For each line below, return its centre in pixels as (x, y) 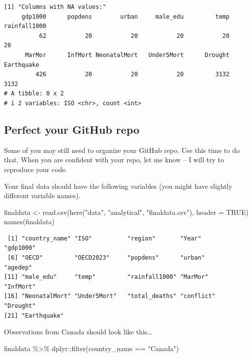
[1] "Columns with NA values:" (55, 7)
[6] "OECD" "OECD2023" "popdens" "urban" (106, 258)
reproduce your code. (36, 169)
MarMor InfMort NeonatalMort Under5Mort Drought (127, 55)
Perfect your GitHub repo (72, 129)
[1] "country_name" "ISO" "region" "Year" (104, 238)
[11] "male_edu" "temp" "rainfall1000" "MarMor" (106, 277)
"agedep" (18, 267)
